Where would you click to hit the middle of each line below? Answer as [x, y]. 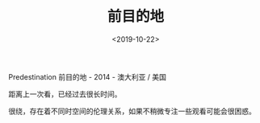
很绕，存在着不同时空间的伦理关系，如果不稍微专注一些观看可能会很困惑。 [132, 111]
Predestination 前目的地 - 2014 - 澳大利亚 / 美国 [88, 76]
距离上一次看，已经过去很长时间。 [65, 94]
